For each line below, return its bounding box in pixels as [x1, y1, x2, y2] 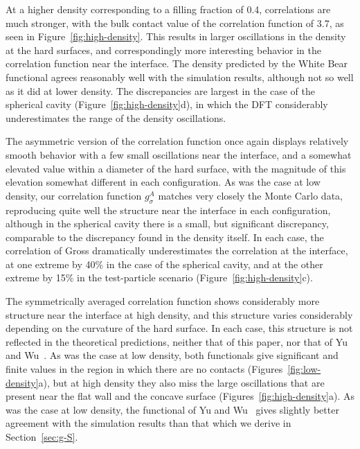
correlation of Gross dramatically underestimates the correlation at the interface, [6, 243, 348, 258]
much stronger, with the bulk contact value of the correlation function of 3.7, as [6, 15, 344, 30]
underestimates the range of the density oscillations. [6, 110, 226, 125]
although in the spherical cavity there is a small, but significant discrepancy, [6, 216, 329, 231]
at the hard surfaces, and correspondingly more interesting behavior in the [6, 42, 322, 57]
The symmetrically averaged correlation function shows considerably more [6, 294, 320, 308]
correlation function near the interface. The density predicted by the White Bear [6, 56, 348, 71]
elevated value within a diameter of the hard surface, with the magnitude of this [6, 161, 346, 175]
